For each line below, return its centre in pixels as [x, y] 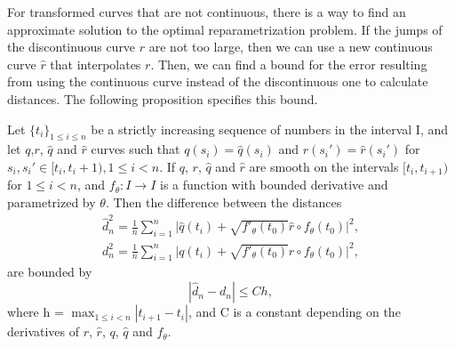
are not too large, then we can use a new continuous [291, 47]
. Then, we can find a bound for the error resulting [289, 64]
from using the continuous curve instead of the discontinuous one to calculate [218, 81]
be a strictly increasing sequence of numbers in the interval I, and [270, 129]
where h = [36, 312]
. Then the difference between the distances [224, 202]
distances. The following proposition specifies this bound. [163, 98]
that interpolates [96, 64]
